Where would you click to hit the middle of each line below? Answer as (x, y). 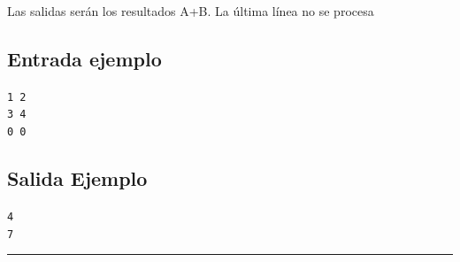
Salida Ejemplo (77, 178)
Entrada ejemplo (84, 58)
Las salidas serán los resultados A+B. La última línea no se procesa (191, 11)
